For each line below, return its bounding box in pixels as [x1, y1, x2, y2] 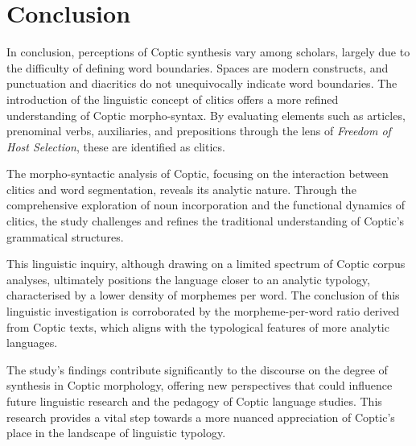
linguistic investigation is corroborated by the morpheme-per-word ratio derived [6, 303, 400, 320]
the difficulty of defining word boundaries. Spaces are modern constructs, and [6, 59, 389, 76]
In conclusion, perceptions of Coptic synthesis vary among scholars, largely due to [6, 43, 410, 60]
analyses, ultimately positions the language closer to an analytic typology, [6, 270, 370, 287]
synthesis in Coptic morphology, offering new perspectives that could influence [6, 377, 393, 394]
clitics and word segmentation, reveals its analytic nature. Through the [6, 180, 356, 197]
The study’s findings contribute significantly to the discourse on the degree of [6, 361, 388, 378]
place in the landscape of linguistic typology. [6, 424, 226, 441]
